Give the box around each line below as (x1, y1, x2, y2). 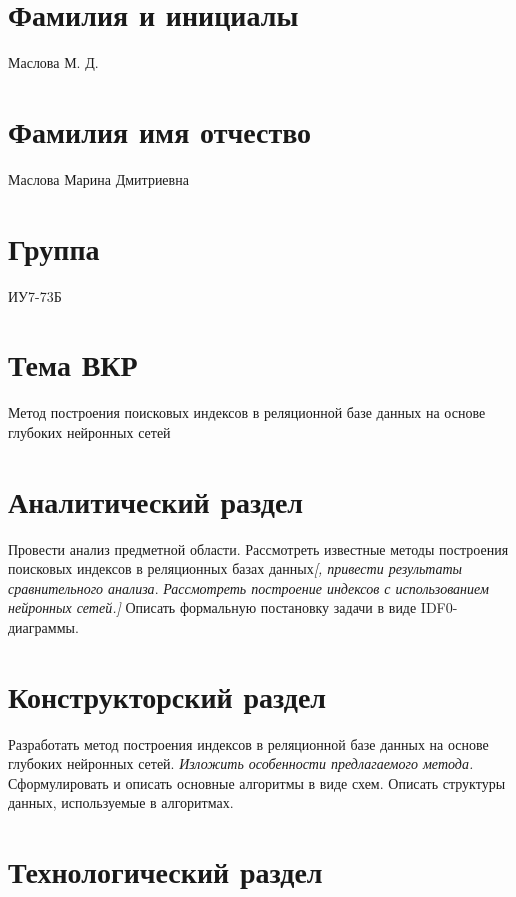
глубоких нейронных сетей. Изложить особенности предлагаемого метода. (8, 753, 474, 774)
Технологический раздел (8, 851, 323, 892)
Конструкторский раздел (8, 675, 327, 716)
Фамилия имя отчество (8, 110, 312, 151)
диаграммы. (8, 616, 79, 637)
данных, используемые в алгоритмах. (8, 792, 234, 813)
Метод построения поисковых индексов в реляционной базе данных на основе (8, 402, 486, 423)
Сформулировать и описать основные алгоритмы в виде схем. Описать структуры (8, 772, 506, 793)
